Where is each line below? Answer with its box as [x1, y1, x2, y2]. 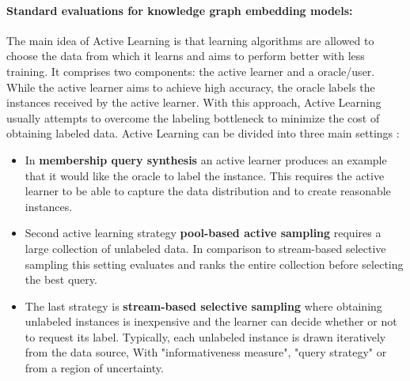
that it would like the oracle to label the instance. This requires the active [25, 167, 385, 183]
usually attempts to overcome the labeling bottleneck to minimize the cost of [6, 109, 380, 126]
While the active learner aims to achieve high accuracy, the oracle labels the [6, 78, 375, 95]
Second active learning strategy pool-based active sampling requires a [25, 224, 382, 241]
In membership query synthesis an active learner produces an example [25, 151, 387, 168]
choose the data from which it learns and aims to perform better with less [6, 47, 365, 64]
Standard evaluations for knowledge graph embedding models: [6, 2, 353, 18]
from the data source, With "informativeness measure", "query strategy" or [25, 344, 387, 360]
